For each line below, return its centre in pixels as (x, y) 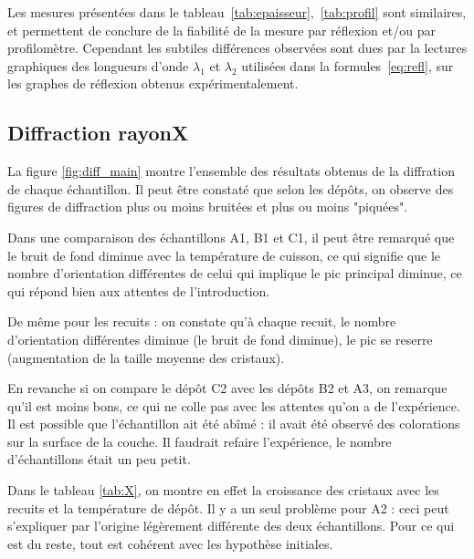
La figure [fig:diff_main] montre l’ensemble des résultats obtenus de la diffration (231, 171)
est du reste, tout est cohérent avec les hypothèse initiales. (170, 543)
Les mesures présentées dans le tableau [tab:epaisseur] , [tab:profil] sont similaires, (237, 12)
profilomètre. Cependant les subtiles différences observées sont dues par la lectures (237, 48)
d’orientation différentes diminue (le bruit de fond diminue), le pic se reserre (220, 339)
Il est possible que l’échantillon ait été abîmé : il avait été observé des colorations (234, 424)
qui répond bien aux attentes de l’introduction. (139, 290)
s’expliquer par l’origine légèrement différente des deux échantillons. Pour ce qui (231, 526)
